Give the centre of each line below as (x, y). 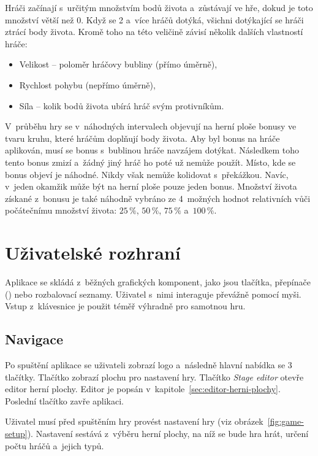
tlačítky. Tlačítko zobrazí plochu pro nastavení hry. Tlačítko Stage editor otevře (154, 377)
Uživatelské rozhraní (93, 253)
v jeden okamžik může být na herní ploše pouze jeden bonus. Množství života (151, 186)
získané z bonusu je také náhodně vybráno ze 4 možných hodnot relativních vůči (158, 198)
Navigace (34, 339)
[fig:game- (286, 421)
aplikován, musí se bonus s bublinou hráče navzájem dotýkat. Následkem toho (152, 150)
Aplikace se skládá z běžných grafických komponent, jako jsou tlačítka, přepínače (158, 282)
